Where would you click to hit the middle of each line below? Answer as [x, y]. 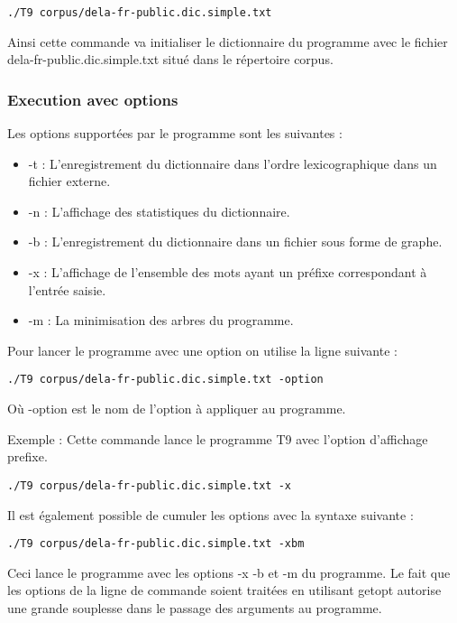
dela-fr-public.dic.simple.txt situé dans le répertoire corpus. [170, 59]
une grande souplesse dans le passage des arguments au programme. [195, 607]
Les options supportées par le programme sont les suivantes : [175, 133]
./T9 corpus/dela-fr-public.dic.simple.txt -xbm [156, 544]
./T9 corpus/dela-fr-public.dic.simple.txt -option [165, 380]
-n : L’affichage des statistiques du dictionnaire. [159, 211]
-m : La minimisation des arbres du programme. [161, 320]
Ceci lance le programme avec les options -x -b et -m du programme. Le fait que [229, 572]
